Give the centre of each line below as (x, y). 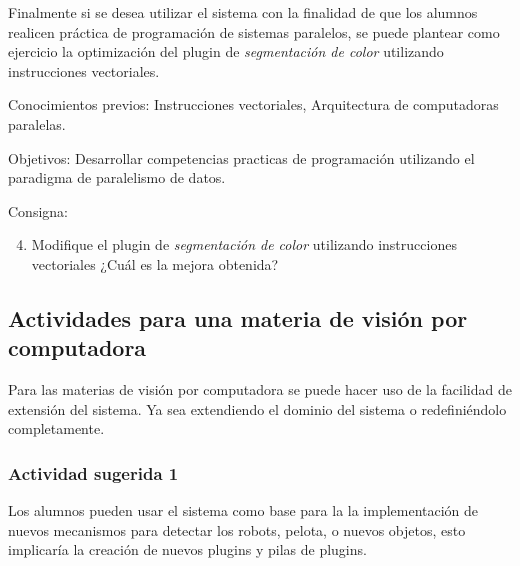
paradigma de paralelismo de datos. (117, 177)
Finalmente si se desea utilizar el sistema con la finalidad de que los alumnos (243, 12)
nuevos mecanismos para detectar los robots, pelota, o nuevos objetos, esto (237, 529)
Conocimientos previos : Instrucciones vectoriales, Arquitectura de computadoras (253, 104)
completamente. (56, 428)
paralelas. (37, 123)
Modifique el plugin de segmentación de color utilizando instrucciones (244, 244)
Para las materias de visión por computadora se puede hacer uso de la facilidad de (260, 389)
